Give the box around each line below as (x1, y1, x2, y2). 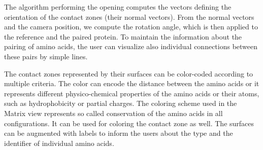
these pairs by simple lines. (4, 51, 88, 61)
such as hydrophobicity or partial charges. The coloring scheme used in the (4, 98, 237, 108)
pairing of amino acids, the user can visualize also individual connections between (4, 41, 258, 52)
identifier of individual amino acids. (4, 137, 114, 148)
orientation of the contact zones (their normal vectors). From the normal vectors (4, 11, 254, 22)
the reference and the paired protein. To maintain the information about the (4, 31, 242, 42)
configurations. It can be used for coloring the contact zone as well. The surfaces (4, 118, 254, 128)
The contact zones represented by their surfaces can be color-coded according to (4, 68, 253, 79)
